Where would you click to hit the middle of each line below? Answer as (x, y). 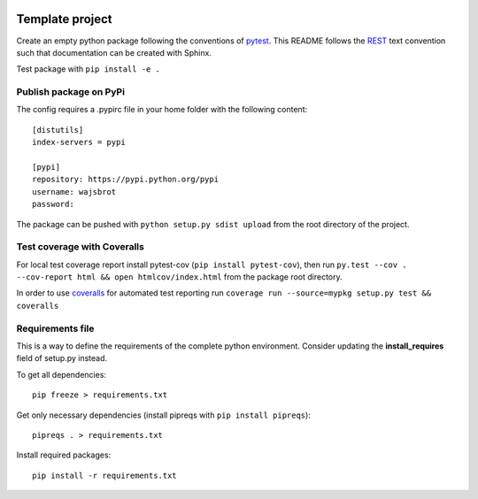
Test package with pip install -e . (89, 69)
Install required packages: (64, 455)
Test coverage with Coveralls (81, 247)
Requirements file (55, 328)
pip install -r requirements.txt (104, 475)
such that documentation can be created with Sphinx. (114, 52)
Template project (64, 19)
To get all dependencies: (61, 374)
